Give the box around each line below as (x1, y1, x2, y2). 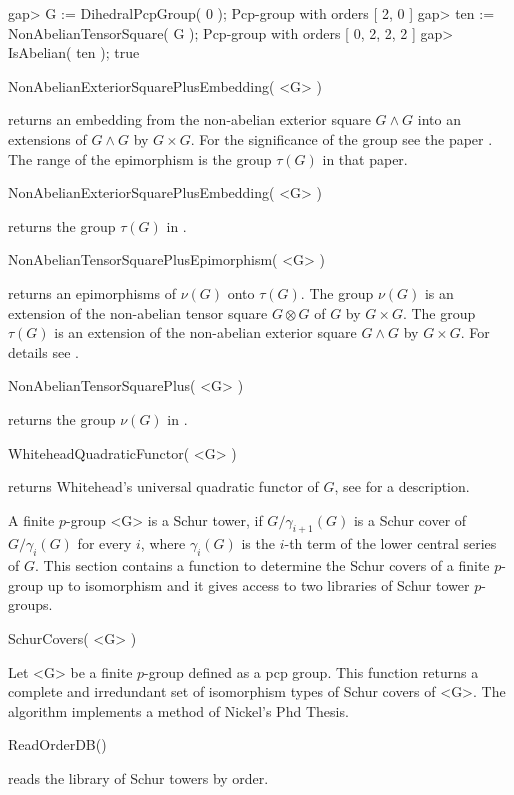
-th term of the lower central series (284, 533, 497, 554)
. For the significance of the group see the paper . (190, 128, 493, 149)
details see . (8, 341, 79, 362)
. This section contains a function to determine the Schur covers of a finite (34, 555, 490, 576)
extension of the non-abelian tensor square (8, 302, 268, 323)
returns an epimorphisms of (8, 282, 176, 303)
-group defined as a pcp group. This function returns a (144, 661, 479, 682)
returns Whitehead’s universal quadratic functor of (8, 476, 319, 497)
